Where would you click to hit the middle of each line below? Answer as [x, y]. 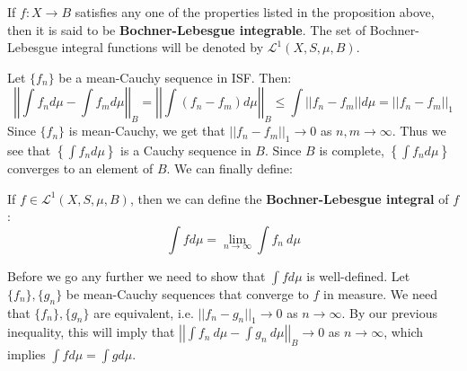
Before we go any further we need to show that [137, 275]
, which [404, 332]
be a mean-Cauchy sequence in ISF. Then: [175, 77]
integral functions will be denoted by [163, 47]
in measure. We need [380, 293]
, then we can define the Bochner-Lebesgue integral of [289, 198]
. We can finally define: [229, 168]
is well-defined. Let [358, 275]
